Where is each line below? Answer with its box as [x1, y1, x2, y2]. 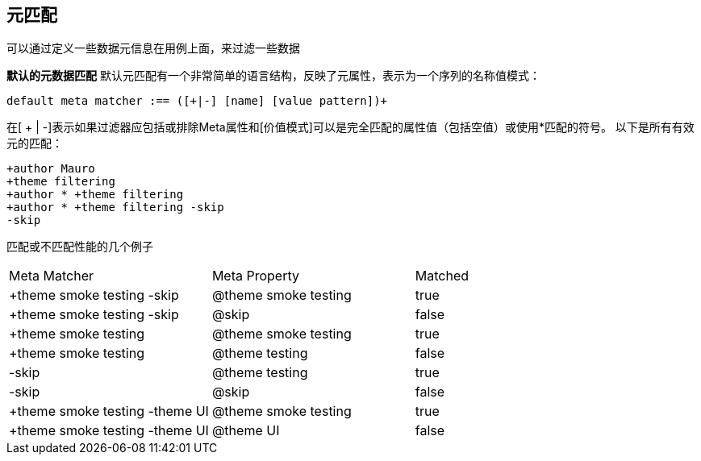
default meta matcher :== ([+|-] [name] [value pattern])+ [6, 94, 388, 108]
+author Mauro [6, 162, 95, 176]
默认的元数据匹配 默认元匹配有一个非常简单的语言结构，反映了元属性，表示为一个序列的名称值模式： [6, 69, 540, 83]
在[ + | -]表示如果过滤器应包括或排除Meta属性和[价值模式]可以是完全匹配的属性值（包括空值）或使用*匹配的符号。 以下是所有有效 [6, 120, 695, 135]
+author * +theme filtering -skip [6, 201, 224, 214]
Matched [415, 268, 469, 284]
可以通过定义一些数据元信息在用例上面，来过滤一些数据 [6, 41, 300, 56]
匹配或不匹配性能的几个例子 [6, 239, 153, 254]
